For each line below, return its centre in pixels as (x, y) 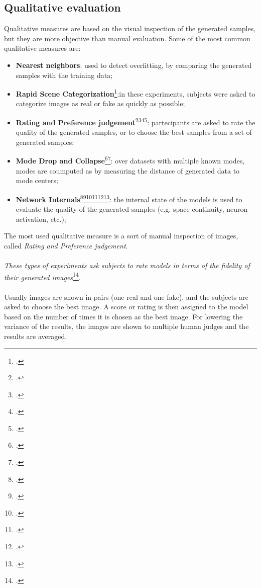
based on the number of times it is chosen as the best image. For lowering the (123, 316)
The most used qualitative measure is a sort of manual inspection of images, (121, 236)
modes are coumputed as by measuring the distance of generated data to (128, 170)
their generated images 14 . (42, 276)
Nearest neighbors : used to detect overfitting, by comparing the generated (134, 65)
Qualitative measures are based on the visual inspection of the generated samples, (130, 28)
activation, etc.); (41, 219)
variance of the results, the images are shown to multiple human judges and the (126, 326)
